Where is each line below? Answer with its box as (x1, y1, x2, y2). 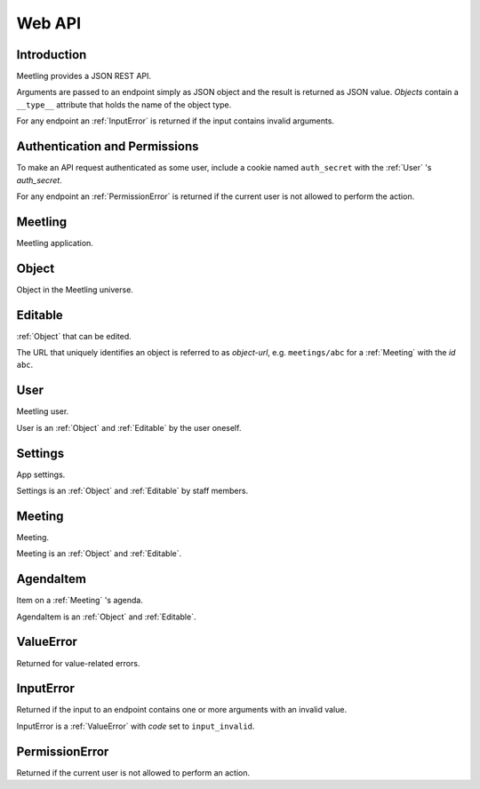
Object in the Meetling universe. (16, 284, 133, 295)
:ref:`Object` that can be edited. (16, 331, 132, 341)
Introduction (16, 47, 87, 62)
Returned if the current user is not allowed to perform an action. (16, 767, 251, 777)
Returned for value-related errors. (16, 657, 140, 668)
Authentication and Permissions (16, 139, 199, 155)
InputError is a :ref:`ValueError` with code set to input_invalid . (16, 721, 255, 731)
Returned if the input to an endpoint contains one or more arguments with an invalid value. (16, 705, 347, 715)
